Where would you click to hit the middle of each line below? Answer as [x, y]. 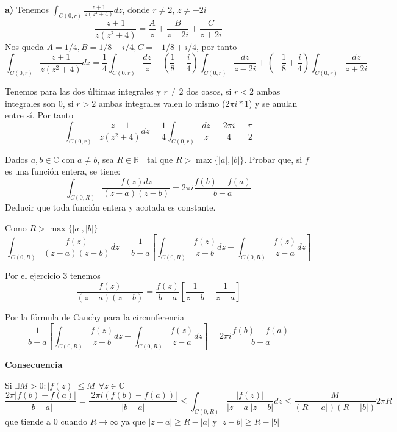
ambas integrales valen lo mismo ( [162, 103]
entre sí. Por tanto [39, 115]
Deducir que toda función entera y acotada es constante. [110, 207]
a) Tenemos [27, 9]
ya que [133, 421]
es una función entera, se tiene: [63, 171]
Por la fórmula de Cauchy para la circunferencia [95, 316]
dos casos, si [209, 91]
